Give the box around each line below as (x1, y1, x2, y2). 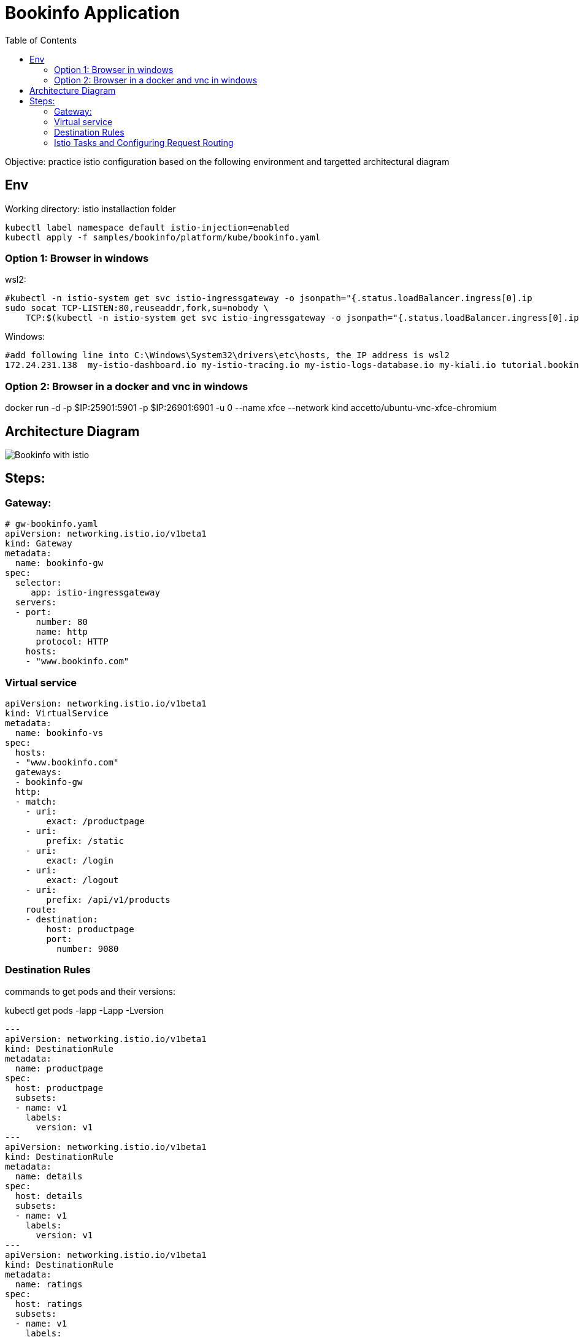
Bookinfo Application (5, 2, 180, 23)
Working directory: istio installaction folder (5, 203, 176, 214)
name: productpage (15, 1063, 104, 1073)
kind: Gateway (5, 538, 72, 549)
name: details (15, 1171, 83, 1181)
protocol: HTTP (36, 637, 109, 647)
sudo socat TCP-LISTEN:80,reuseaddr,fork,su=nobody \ (5, 303, 269, 313)
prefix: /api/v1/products (46, 894, 171, 905)
